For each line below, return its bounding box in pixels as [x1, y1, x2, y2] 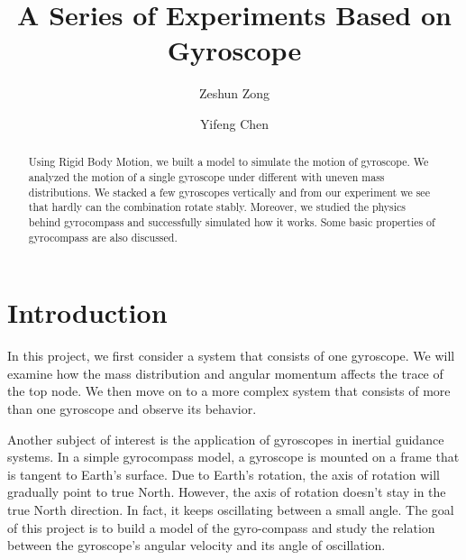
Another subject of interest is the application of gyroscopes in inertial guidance [7, 429, 444, 448]
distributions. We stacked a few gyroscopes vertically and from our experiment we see [28, 184, 430, 199]
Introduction [7, 294, 168, 331]
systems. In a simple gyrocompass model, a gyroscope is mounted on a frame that [7, 447, 460, 466]
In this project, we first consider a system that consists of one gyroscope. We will [7, 346, 455, 365]
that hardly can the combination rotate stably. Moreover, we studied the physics [28, 199, 407, 215]
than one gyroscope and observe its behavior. [7, 399, 257, 418]
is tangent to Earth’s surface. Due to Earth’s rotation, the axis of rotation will [7, 464, 440, 483]
